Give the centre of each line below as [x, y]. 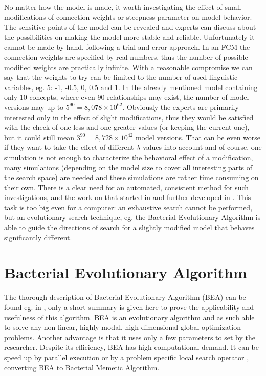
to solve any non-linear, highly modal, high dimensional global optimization [123, 327]
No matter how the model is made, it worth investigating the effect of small [123, 7]
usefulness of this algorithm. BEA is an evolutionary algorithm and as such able [129, 317]
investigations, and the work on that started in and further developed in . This [128, 197]
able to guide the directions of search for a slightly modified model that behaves [129, 227]
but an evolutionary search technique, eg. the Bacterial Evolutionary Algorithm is [132, 217]
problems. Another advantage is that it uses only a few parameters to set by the [130, 337]
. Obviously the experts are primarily [181, 107]
